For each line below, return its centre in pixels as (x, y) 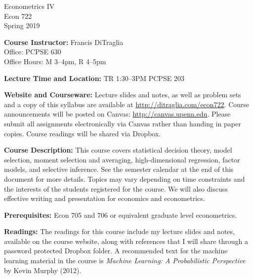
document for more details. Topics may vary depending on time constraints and (125, 179)
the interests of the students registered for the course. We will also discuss (116, 188)
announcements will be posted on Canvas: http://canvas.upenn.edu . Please (117, 114)
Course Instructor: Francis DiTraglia (64, 42)
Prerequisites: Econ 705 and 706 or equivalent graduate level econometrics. (121, 215)
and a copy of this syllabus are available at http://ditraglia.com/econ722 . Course (127, 104)
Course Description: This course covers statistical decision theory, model (118, 150)
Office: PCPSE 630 (33, 52)
